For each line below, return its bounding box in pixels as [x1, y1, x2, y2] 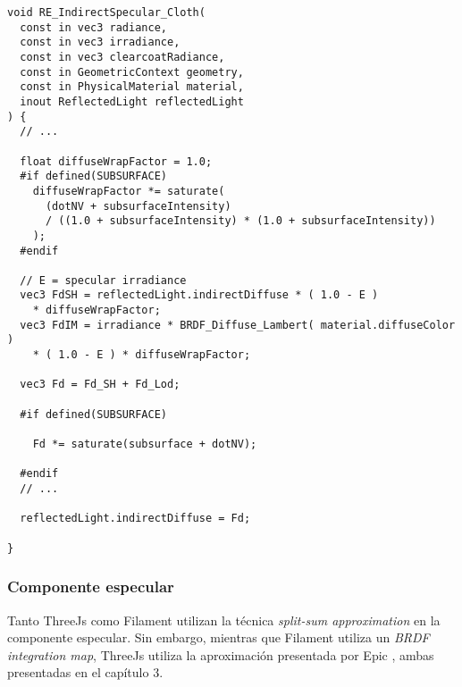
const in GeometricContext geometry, [20, 65, 244, 79]
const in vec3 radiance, [20, 21, 167, 34]
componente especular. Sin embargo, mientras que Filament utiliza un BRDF [7, 628, 430, 647]
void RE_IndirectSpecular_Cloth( [7, 6, 206, 19]
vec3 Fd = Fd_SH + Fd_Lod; [20, 378, 181, 391]
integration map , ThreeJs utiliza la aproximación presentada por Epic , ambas [7, 645, 434, 664]
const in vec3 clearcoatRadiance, [20, 50, 225, 63]
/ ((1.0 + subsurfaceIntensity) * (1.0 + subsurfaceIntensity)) [45, 214, 436, 228]
